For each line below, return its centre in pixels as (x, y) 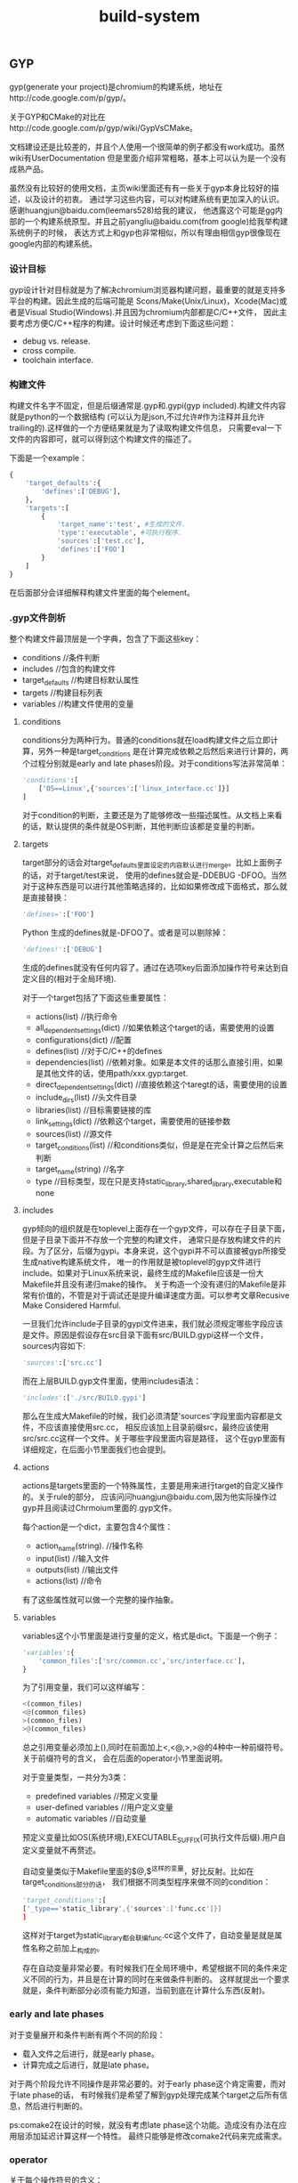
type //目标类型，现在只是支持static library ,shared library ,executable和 (159, 1183)
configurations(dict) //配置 (83, 1040)
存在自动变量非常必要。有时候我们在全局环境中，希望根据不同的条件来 (151, 1968)
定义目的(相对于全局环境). (69, 978)
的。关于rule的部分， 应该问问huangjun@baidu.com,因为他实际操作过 (149, 1497)
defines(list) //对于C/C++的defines (99, 1051)
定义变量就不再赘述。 (61, 1850)
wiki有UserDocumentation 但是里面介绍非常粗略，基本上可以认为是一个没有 (148, 158)
